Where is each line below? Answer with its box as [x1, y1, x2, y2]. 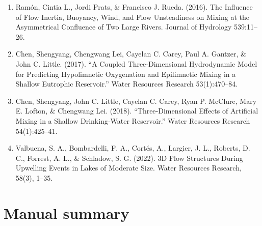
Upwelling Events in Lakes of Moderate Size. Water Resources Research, [15, 162, 242, 173]
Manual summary [4, 202, 129, 223]
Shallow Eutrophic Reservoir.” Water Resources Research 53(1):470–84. [15, 78, 238, 89]
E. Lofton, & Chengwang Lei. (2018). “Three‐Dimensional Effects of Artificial [15, 105, 258, 116]
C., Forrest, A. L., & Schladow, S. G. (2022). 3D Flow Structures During [15, 152, 243, 163]
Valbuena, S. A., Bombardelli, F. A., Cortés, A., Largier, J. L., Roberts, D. [15, 143, 250, 153]
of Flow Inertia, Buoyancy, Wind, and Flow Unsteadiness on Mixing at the [15, 11, 250, 22]
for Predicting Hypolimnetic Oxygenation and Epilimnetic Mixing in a [15, 68, 236, 79]
